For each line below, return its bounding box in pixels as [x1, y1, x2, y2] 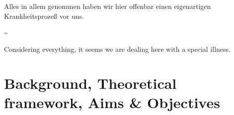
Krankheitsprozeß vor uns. [4, 10, 84, 21]
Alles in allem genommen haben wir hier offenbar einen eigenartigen [4, 1, 211, 11]
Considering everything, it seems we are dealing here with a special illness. [4, 43, 231, 54]
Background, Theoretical [4, 73, 177, 93]
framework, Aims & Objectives [4, 92, 220, 112]
